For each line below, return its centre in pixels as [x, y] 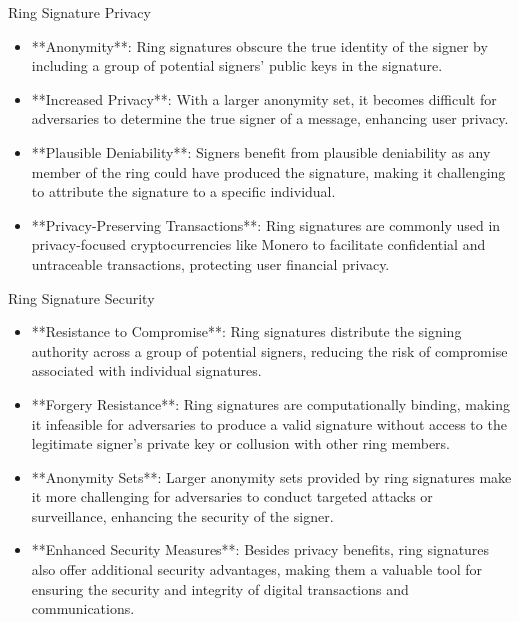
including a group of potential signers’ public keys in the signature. [237, 65]
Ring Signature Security [81, 297]
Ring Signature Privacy [79, 12]
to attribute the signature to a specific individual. [183, 191]
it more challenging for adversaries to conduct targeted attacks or [232, 496]
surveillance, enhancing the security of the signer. [182, 515]
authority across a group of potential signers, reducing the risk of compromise [269, 350]
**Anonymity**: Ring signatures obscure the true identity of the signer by [259, 45]
